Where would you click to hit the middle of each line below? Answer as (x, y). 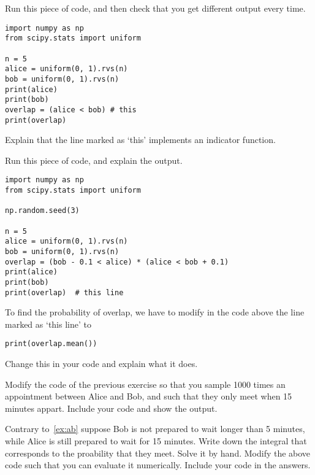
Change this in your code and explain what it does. (101, 364)
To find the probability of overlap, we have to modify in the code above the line (155, 312)
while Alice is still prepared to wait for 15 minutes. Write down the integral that (156, 441)
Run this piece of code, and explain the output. (94, 160)
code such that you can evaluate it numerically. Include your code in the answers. (158, 465)
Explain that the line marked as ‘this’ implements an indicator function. (140, 140)
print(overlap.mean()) (51, 344)
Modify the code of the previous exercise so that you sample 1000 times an (145, 384)
